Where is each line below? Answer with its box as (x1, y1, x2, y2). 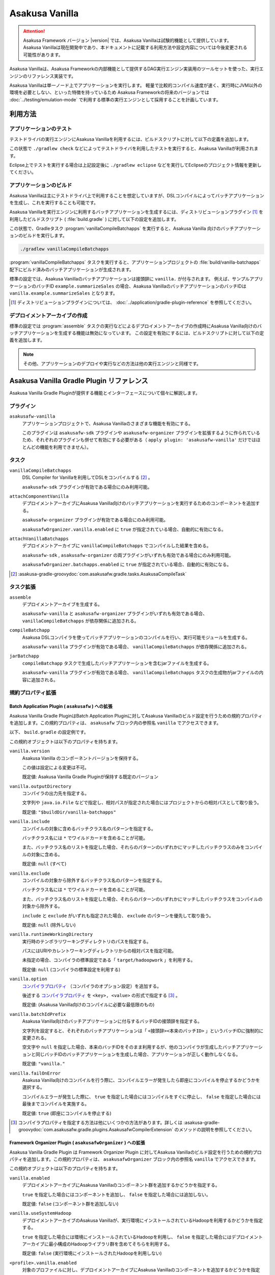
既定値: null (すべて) (22, 861, 67, 867)
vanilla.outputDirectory (9, 783, 71, 789)
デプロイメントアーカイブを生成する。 (22, 601, 103, 607)
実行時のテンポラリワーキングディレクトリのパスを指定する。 (22, 938, 151, 945)
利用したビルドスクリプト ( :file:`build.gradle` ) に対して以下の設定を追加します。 (9, 216, 179, 222)
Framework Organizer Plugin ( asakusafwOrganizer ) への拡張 (9, 1140, 145, 1146)
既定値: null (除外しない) (22, 922, 76, 928)
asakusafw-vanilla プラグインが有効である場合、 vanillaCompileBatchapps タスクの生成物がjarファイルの (22, 670, 259, 676)
